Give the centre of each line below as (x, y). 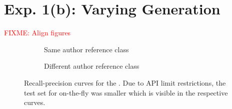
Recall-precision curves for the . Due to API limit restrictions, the (125, 82)
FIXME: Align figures (37, 33)
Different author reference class (92, 66)
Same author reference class (86, 49)
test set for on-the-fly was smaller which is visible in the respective (126, 92)
